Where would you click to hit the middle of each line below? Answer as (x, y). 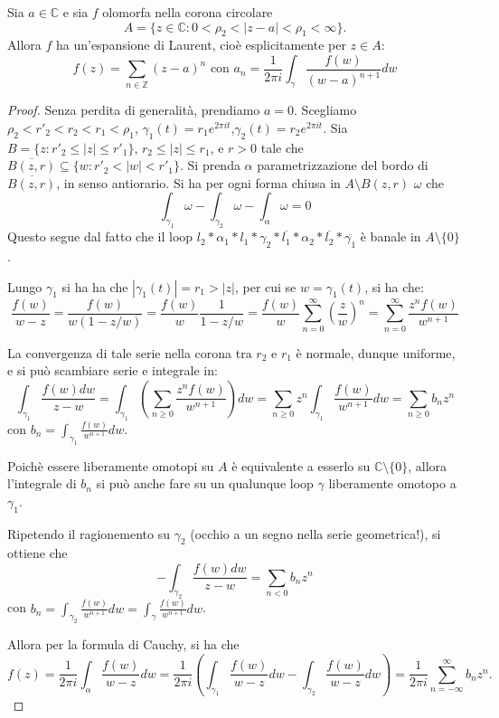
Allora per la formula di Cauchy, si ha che (123, 644)
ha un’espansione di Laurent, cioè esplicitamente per (201, 45)
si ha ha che (95, 286)
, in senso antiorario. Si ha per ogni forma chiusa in (198, 182)
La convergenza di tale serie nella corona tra (130, 352)
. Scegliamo (325, 110)
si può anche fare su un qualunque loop (205, 483)
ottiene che (38, 553)
